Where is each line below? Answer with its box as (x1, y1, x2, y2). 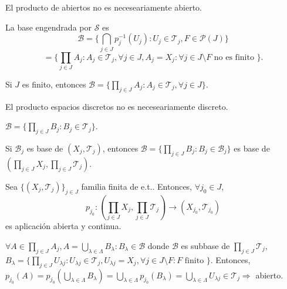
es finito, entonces (22, 78, 86, 90)
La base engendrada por (5, 21, 92, 33)
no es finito (214, 53, 254, 62)
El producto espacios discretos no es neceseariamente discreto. (5, 100, 228, 112)
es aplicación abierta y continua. (5, 220, 121, 232)
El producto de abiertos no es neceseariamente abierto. (5, 1, 202, 13)
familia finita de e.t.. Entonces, (81, 180, 193, 192)
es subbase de (181, 239, 230, 251)
